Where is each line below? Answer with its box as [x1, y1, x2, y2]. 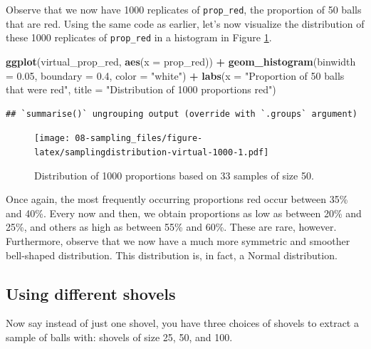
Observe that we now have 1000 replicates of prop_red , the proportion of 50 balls [6, 2, 362, 16]
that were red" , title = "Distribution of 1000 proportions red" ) [6, 82, 276, 97]
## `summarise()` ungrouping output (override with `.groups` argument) [6, 108, 357, 119]
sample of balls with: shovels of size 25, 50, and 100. [6, 329, 233, 344]
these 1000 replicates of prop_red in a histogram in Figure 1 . [6, 30, 272, 45]
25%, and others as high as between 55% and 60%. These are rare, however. [6, 219, 337, 234]
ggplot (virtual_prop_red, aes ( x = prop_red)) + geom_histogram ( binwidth [6, 53, 356, 68]
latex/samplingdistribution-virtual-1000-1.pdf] [34, 147, 269, 157]
